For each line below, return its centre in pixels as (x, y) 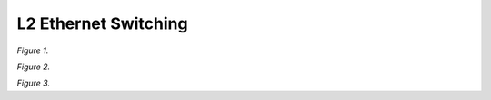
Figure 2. (34, 67)
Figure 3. (33, 83)
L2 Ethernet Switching (102, 23)
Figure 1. (33, 50)
